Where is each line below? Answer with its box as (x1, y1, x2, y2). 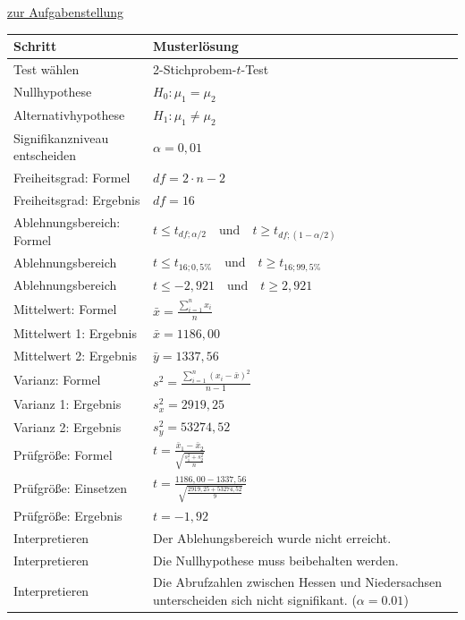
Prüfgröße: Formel (13, 446, 113, 464)
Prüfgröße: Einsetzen (13, 478, 127, 497)
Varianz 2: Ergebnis (13, 417, 122, 436)
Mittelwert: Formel (13, 300, 117, 318)
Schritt (13, 37, 57, 55)
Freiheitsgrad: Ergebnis (13, 191, 140, 209)
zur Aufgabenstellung (7, 3, 124, 21)
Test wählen (13, 59, 80, 78)
